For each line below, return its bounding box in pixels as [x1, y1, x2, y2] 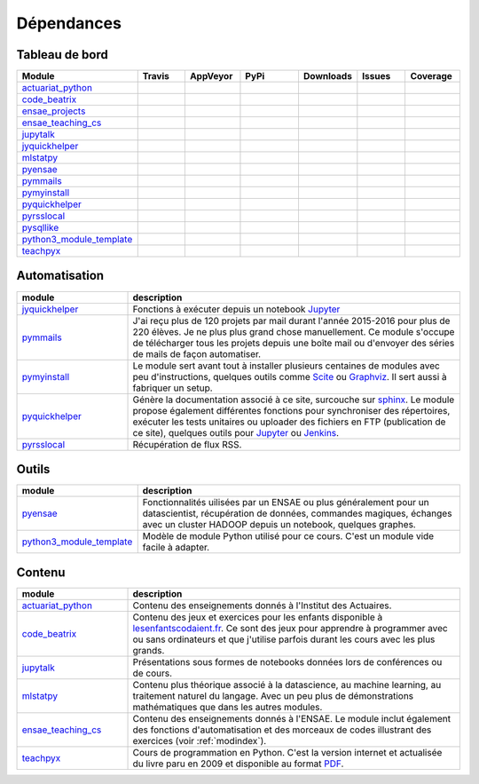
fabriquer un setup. [132, 382, 213, 394]
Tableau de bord [16, 47, 108, 62]
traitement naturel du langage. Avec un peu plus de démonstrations [132, 689, 414, 701]
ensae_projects [21, 105, 86, 117]
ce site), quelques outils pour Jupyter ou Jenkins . [132, 426, 340, 439]
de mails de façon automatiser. [132, 347, 262, 360]
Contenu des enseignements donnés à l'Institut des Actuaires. [132, 599, 392, 612]
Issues [362, 70, 391, 83]
